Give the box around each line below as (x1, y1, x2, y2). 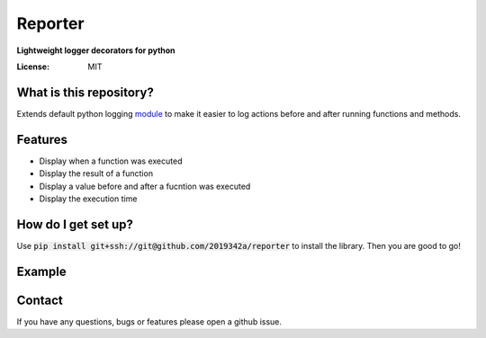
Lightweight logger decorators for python (16, 45, 175, 56)
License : (16, 61, 49, 72)
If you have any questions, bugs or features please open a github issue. (16, 316, 283, 327)
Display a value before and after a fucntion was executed (39, 181, 251, 191)
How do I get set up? (16, 217, 134, 232)
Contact (16, 292, 63, 307)
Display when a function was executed (39, 156, 183, 166)
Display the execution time (39, 193, 138, 204)
